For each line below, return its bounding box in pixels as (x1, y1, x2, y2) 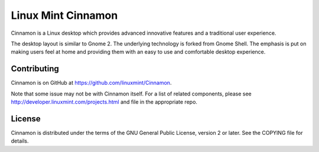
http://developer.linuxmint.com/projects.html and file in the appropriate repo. (11, 98, 198, 105)
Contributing (11, 64, 59, 74)
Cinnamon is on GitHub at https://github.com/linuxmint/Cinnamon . (11, 80, 172, 87)
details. (11, 137, 29, 144)
